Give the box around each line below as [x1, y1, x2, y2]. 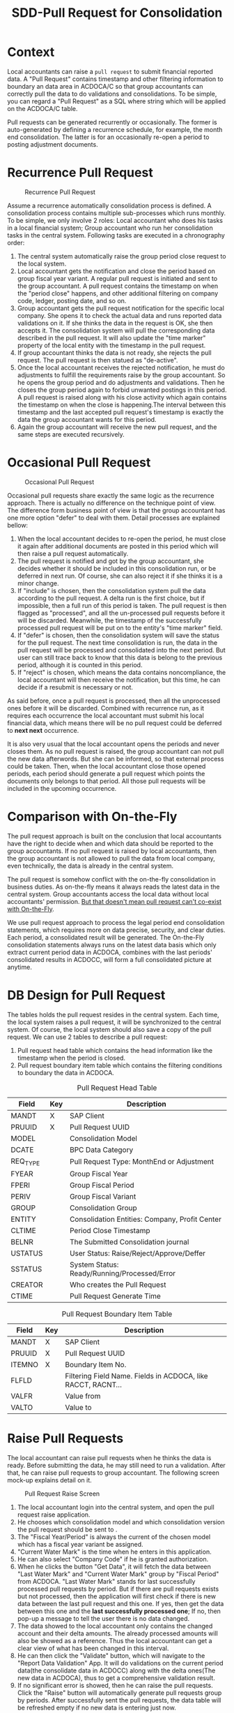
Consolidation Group [69, 1203, 137, 1213]
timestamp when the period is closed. [17, 1054, 126, 1062]
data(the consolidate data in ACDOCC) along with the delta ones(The [17, 1666, 216, 1675]
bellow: [7, 520, 29, 529]
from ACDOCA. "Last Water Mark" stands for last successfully [17, 1577, 196, 1585]
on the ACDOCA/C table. [7, 104, 78, 112]
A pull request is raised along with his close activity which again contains [17, 393, 227, 401]
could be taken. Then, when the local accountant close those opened [7, 761, 206, 770]
